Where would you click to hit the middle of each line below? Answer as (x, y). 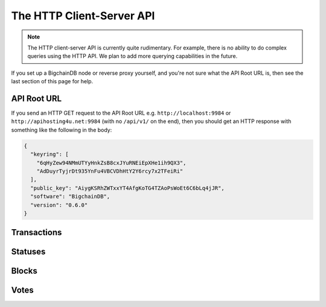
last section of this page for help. (52, 81)
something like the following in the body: (62, 130)
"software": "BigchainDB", (70, 197)
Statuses (28, 252)
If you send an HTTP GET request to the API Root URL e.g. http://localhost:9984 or (121, 113)
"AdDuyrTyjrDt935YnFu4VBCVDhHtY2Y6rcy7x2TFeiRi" (110, 171)
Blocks (24, 271)
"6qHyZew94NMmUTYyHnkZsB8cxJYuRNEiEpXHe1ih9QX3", (111, 163)
